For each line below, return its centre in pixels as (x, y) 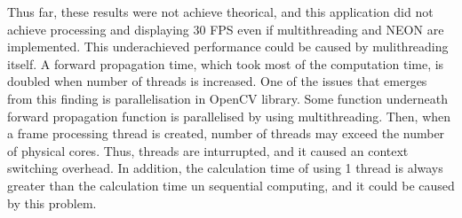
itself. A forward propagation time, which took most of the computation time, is (226, 63)
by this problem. (52, 202)
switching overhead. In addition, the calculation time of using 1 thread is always (225, 168)
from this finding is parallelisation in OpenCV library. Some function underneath (227, 98)
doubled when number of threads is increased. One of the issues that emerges (217, 81)
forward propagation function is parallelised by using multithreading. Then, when (229, 116)
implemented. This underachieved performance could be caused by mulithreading (228, 47)
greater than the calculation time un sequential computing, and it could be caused (231, 185)
